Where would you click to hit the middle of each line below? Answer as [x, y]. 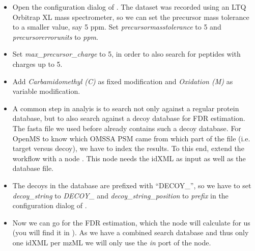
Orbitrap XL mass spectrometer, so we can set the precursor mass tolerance [131, 17]
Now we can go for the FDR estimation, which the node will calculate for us [131, 222]
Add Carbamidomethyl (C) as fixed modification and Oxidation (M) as [123, 81]
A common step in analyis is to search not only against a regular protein [126, 108]
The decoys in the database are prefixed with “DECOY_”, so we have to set [132, 185]
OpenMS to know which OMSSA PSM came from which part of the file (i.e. [131, 138]
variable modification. [46, 91]
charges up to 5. [37, 64]
